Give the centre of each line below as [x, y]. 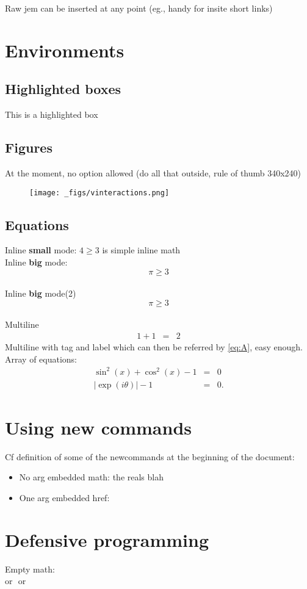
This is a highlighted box [52, 114]
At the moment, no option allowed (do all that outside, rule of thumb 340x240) [153, 172]
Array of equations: [41, 359]
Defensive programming [107, 539]
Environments [65, 50]
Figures [29, 147]
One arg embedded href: [64, 498]
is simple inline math [141, 250]
